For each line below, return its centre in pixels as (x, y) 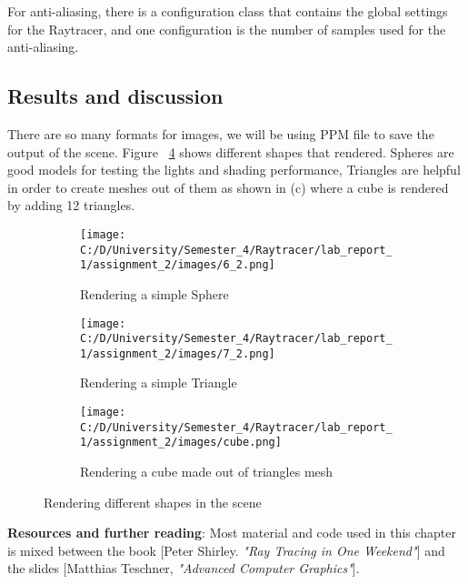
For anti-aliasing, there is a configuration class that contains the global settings (228, 11)
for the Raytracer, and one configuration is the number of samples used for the (227, 29)
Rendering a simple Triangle (159, 383)
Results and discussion (115, 96)
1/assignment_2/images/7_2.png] (178, 353)
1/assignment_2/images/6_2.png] (178, 265)
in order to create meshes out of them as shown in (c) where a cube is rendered (228, 187)
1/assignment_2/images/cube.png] (181, 443)
